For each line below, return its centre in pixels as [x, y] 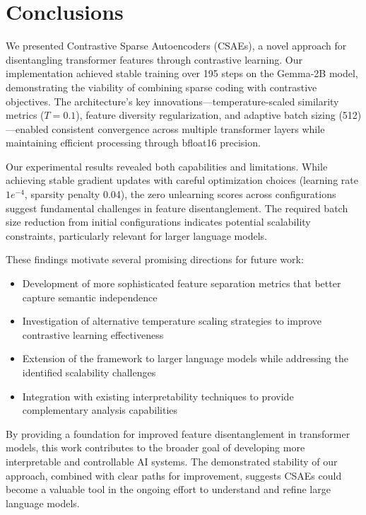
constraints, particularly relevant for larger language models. [136, 235]
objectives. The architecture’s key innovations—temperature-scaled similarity [172, 101]
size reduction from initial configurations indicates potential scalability [158, 222]
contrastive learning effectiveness [93, 334]
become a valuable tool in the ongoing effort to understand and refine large [168, 489]
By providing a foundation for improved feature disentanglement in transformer [178, 433]
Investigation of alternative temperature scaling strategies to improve [172, 321]
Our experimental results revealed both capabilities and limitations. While [167, 166]
